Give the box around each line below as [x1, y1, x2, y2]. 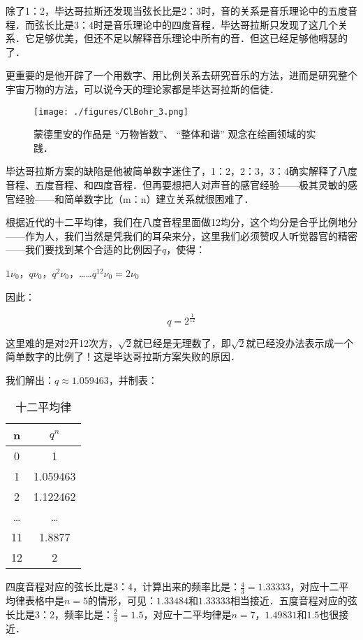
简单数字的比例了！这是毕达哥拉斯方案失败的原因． [6, 349, 240, 364]
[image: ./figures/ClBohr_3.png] [34, 106, 188, 117]
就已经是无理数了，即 [133, 335, 231, 350]
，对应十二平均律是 [143, 606, 232, 621]
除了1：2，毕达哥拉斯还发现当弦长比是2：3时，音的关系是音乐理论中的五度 [6, 3, 348, 17]
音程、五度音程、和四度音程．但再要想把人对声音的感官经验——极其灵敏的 [6, 178, 348, 192]
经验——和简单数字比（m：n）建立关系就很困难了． [15, 191, 254, 206]
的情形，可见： [88, 593, 157, 608]
